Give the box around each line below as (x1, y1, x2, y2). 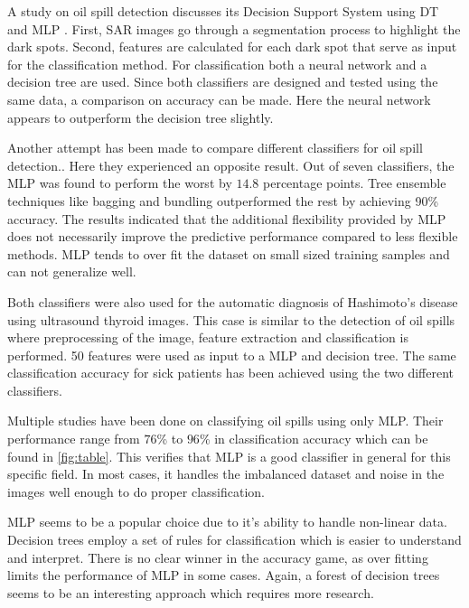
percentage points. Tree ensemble (263, 173, 446, 192)
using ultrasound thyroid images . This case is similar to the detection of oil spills (7, 310, 455, 329)
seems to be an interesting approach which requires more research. (7, 583, 374, 602)
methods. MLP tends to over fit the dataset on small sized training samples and (7, 244, 450, 263)
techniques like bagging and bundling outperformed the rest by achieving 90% (7, 191, 439, 210)
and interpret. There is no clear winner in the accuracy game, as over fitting (7, 547, 428, 566)
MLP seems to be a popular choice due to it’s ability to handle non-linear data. (7, 512, 447, 531)
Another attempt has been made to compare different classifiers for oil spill (7, 138, 423, 157)
